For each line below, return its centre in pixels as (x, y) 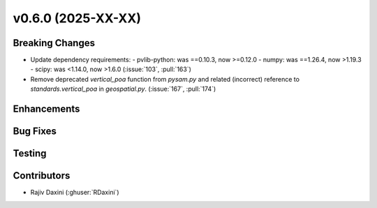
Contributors (42, 176)
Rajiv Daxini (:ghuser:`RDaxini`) (75, 193)
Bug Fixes (35, 132)
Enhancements (46, 109)
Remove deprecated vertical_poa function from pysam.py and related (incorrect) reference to (165, 79)
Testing (30, 154)
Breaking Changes (54, 43)
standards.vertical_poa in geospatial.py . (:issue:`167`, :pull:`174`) (123, 89)
